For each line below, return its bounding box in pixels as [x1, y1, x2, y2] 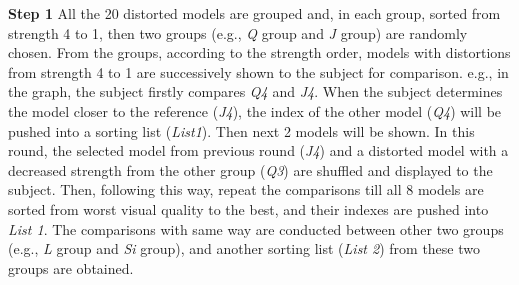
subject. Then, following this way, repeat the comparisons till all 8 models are [8, 179, 484, 200]
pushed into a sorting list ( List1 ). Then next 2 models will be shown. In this [8, 120, 475, 141]
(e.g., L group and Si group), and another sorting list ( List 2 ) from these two [8, 238, 481, 259]
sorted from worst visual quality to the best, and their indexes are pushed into [8, 198, 489, 219]
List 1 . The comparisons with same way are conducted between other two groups [8, 218, 504, 239]
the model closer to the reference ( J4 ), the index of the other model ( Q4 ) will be [8, 100, 502, 121]
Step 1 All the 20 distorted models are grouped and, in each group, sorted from [8, 3, 501, 23]
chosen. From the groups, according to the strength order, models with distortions [8, 42, 511, 63]
